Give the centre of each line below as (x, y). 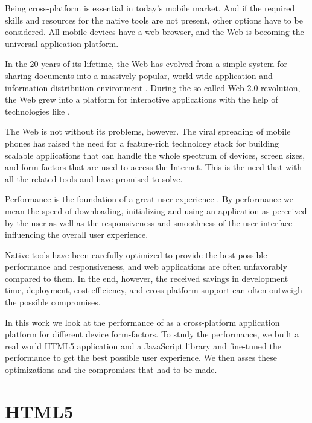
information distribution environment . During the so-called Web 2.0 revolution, (153, 87)
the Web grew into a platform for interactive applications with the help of (142, 99)
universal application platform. (62, 43)
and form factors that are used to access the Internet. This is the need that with (154, 167)
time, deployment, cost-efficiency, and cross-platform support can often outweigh (154, 290)
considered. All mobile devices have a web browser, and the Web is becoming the (154, 32)
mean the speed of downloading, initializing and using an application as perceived (156, 210)
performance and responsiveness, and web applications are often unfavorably (146, 266)
